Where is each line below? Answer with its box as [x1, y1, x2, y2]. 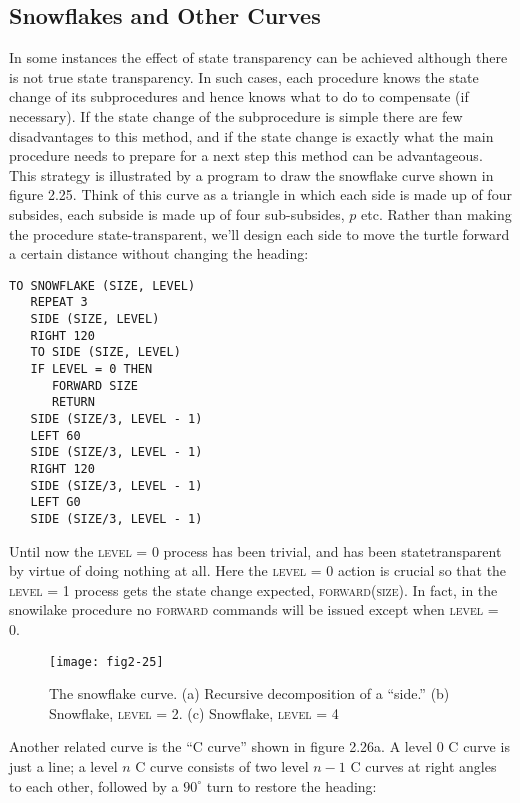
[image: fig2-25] [49, 654, 164, 669]
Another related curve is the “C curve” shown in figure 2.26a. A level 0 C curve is [9, 736, 510, 757]
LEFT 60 [30, 428, 81, 443]
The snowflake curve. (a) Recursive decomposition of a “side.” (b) [49, 683, 450, 704]
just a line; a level [9, 755, 118, 776]
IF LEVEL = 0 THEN [30, 362, 153, 377]
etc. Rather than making [361, 203, 512, 224]
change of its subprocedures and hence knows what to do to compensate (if [9, 86, 469, 107]
